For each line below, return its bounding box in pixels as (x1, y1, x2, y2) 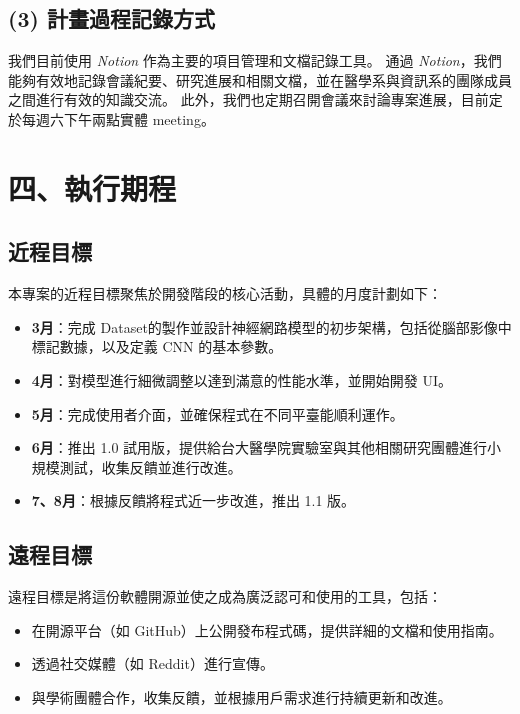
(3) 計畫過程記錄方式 (8, 3, 215, 34)
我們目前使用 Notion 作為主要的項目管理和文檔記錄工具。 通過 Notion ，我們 (8, 50, 502, 71)
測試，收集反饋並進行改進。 (59, 456, 242, 477)
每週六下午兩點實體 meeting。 (21, 108, 215, 129)
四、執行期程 (8, 167, 177, 208)
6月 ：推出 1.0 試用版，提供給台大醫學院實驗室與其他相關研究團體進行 (31, 437, 488, 458)
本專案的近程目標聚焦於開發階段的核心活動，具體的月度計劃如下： (8, 283, 442, 304)
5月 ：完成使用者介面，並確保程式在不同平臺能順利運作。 (31, 403, 404, 424)
